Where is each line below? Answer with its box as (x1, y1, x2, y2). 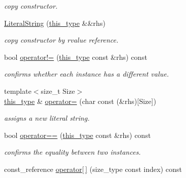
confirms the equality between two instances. (4, 147, 141, 157)
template (4, 85, 32, 96)
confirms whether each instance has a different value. (4, 68, 169, 79)
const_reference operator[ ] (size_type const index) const (4, 163, 182, 174)
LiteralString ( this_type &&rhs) (4, 17, 105, 28)
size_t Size (41, 85, 75, 96)
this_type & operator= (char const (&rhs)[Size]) (4, 95, 156, 106)
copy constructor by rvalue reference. (4, 34, 119, 45)
